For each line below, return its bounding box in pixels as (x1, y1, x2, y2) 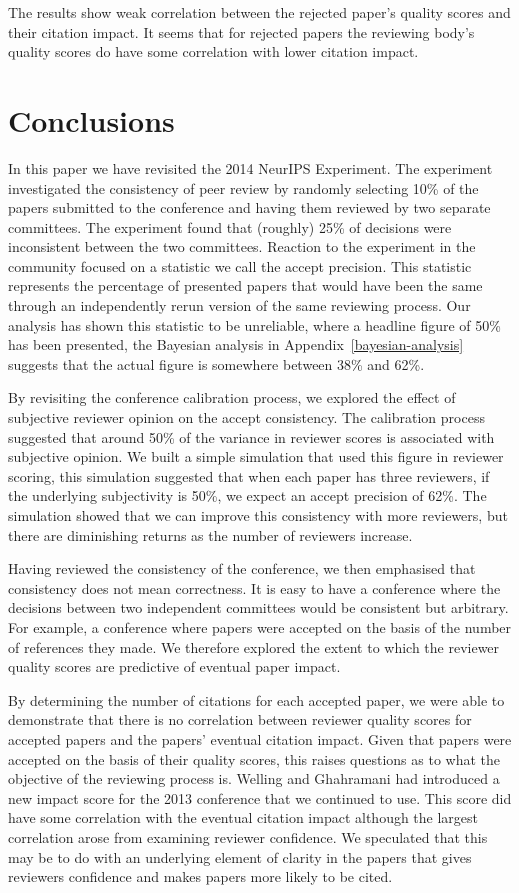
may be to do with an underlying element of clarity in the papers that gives (8, 846, 472, 867)
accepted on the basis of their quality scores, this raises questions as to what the (8, 748, 501, 769)
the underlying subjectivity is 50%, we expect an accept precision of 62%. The (8, 485, 487, 506)
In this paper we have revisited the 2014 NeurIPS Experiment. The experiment (8, 157, 493, 178)
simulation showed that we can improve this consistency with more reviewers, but (8, 505, 508, 525)
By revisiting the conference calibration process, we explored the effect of (8, 387, 456, 408)
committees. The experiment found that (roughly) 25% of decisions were (8, 216, 452, 237)
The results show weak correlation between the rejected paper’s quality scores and (8, 2, 511, 22)
